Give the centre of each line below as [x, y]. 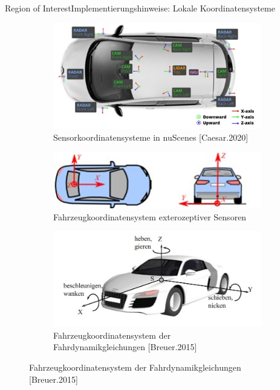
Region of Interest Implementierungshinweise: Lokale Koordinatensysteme [140, 8]
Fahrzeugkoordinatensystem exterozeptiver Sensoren [150, 216]
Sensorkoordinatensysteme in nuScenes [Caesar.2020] [151, 137]
